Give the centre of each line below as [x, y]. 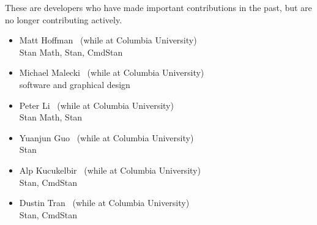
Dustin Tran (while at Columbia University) [104, 203]
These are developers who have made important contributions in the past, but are [158, 7]
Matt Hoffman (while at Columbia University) [108, 40]
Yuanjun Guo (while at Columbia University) [106, 137]
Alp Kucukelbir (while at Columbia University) [110, 170]
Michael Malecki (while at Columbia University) [112, 72]
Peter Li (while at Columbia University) [96, 105]
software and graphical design [75, 84]
